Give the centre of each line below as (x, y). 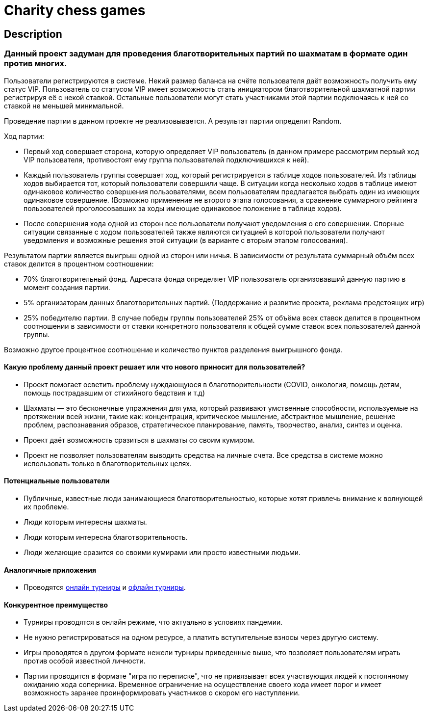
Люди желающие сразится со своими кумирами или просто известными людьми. (162, 552)
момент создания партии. (67, 287)
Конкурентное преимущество (56, 605)
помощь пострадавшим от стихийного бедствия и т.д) (114, 393)
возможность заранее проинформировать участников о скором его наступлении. (162, 693)
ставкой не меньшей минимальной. (64, 106)
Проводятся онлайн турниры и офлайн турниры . (105, 587)
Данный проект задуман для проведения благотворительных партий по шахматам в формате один (206, 54)
